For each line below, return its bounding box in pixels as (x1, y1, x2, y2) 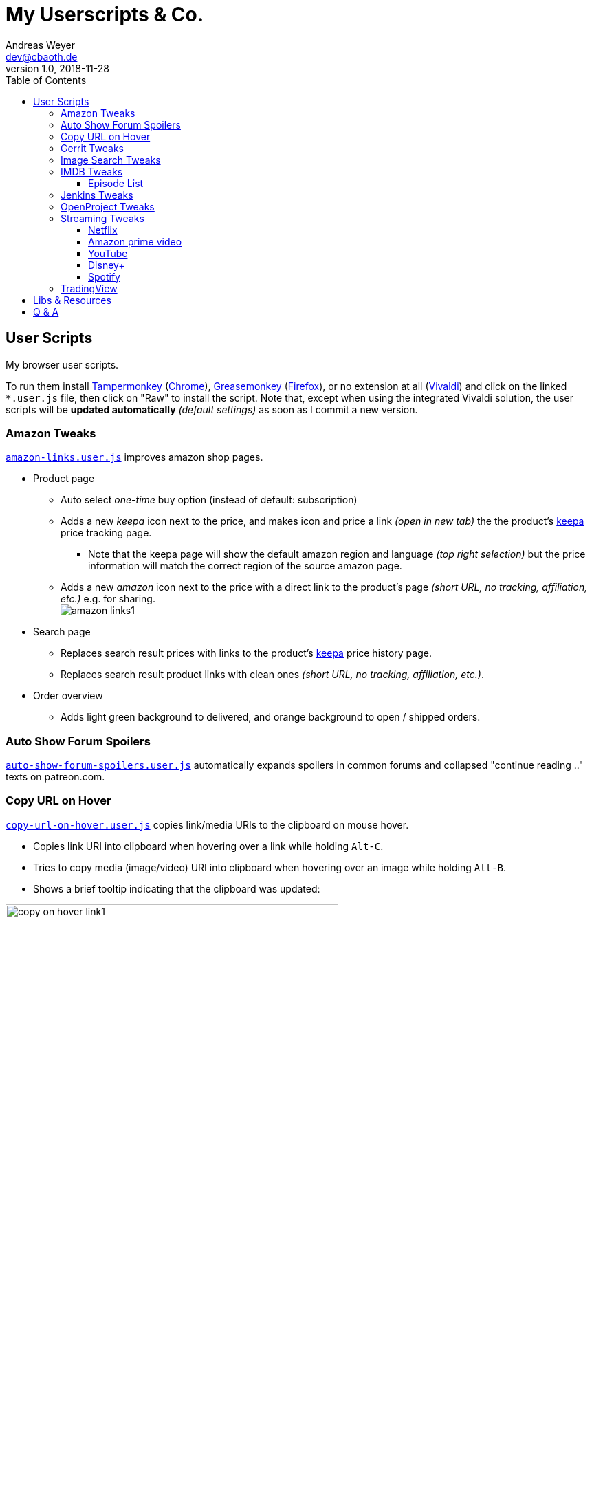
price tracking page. (61, 527, 152, 539)
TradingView (61, 282, 118, 294)
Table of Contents (6, 74, 87, 86)
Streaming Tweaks (61, 212, 144, 224)
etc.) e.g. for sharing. (61, 593, 155, 605)
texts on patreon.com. (6, 771, 105, 783)
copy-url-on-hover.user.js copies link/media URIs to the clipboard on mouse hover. (6, 818, 409, 831)
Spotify (88, 270, 120, 283)
